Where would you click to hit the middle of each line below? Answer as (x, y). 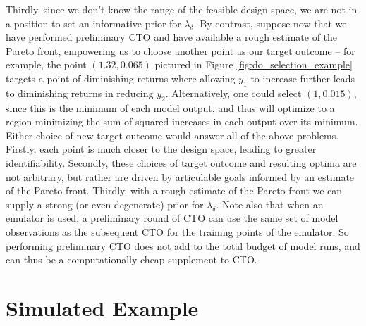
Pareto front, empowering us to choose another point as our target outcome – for (181, 50)
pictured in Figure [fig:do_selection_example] (254, 64)
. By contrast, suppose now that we (270, 23)
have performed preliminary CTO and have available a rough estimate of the (172, 37)
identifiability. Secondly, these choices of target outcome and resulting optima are (181, 162)
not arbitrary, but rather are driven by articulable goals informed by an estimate (180, 176)
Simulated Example (102, 307)
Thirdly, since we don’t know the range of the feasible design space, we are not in (182, 9)
